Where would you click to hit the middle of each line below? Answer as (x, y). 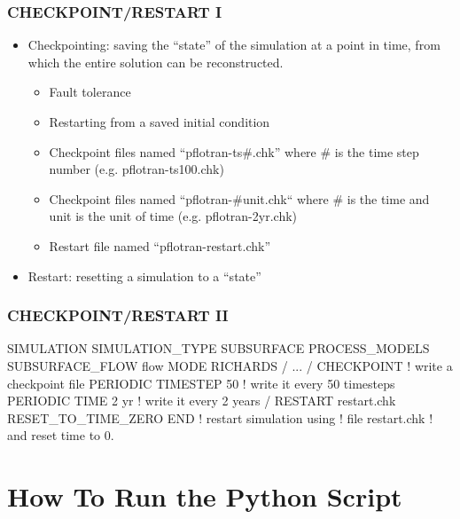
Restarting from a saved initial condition (160, 122)
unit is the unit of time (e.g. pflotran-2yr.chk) (173, 216)
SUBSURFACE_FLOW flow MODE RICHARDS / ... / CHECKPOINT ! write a (230, 365)
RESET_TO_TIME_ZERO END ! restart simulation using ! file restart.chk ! (220, 417)
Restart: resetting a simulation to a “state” (144, 275)
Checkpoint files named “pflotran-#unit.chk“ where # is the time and (239, 198)
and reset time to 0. (61, 435)
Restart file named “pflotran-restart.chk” (160, 245)
